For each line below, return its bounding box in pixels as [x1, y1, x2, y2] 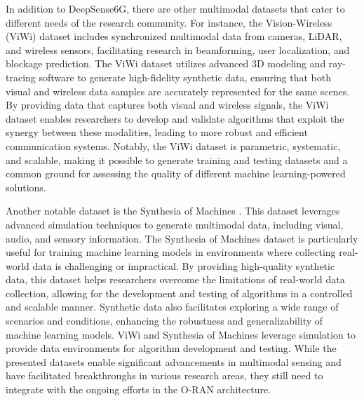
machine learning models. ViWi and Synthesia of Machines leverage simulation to [6, 327, 356, 341]
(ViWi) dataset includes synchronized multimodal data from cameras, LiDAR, [6, 29, 342, 43]
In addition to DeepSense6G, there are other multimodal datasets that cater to [6, 1, 345, 15]
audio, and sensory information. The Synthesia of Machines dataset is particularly [6, 231, 358, 245]
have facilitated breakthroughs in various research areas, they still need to [6, 368, 323, 383]
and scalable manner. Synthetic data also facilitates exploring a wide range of [6, 299, 339, 314]
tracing [6, 69, 36, 84]
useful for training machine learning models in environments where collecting [6, 245, 336, 259]
